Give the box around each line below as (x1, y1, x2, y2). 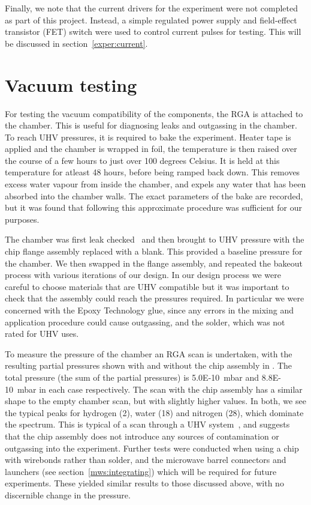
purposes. (5, 213, 40, 225)
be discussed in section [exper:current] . (5, 37, 148, 49)
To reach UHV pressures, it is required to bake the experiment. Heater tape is (5, 130, 291, 143)
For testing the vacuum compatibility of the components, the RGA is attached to (5, 107, 303, 119)
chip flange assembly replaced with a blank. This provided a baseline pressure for (5, 245, 303, 258)
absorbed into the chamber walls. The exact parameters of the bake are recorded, (5, 189, 303, 202)
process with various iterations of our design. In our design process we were (5, 268, 281, 281)
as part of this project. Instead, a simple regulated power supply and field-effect (5, 13, 297, 26)
